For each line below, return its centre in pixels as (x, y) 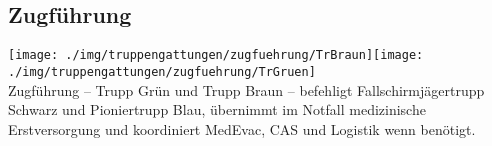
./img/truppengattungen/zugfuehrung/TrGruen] (162, 71)
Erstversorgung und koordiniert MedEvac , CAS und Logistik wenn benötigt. (242, 128)
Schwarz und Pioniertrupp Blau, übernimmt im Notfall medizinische (217, 109)
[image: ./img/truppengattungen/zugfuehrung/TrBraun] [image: (216, 55)
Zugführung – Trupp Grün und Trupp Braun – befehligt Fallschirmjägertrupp (246, 89)
